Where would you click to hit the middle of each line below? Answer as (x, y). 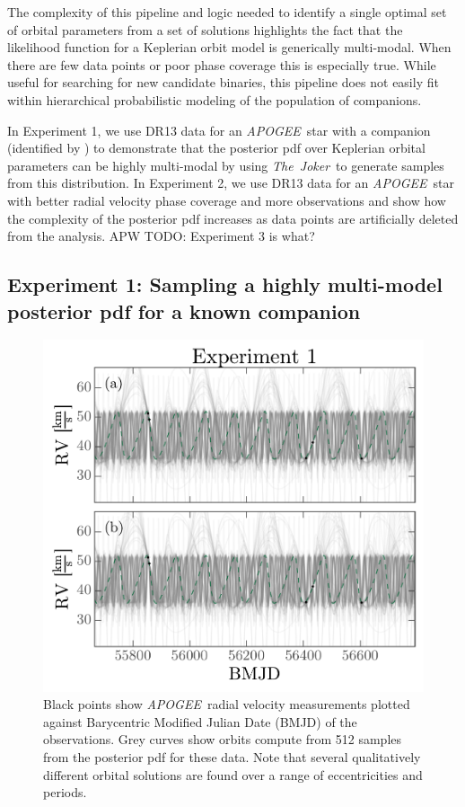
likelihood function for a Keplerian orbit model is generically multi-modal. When (229, 47)
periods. (65, 792)
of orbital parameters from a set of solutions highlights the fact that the (205, 29)
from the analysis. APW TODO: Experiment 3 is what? (161, 236)
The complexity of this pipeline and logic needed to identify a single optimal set (227, 12)
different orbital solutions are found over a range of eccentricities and (233, 774)
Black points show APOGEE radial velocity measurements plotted (227, 704)
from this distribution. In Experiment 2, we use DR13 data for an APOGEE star (231, 183)
